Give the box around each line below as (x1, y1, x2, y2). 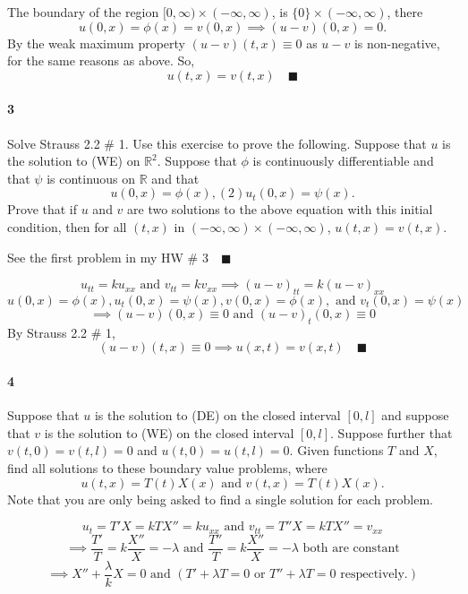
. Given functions (289, 441, 384, 460)
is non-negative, (353, 33, 440, 52)
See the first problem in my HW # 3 (7, 247, 208, 266)
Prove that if (7, 200, 78, 219)
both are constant (302, 542, 400, 555)
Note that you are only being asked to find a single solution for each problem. (7, 489, 433, 508)
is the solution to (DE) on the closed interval (94, 406, 341, 425)
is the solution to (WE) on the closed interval (44, 423, 294, 442)
